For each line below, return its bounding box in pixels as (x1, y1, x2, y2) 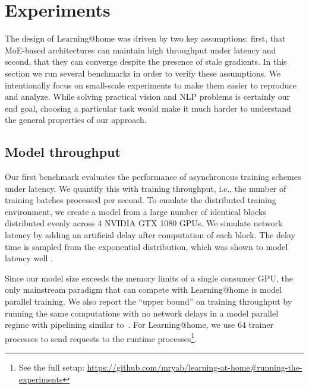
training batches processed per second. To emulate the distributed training (5, 194, 276, 206)
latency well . (5, 252, 53, 264)
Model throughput (5, 143, 121, 161)
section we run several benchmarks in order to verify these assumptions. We (5, 67, 281, 79)
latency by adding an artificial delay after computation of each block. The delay (5, 229, 295, 241)
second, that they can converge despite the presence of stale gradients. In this (5, 55, 287, 68)
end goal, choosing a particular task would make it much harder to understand (5, 102, 291, 114)
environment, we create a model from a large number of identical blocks (5, 205, 266, 217)
